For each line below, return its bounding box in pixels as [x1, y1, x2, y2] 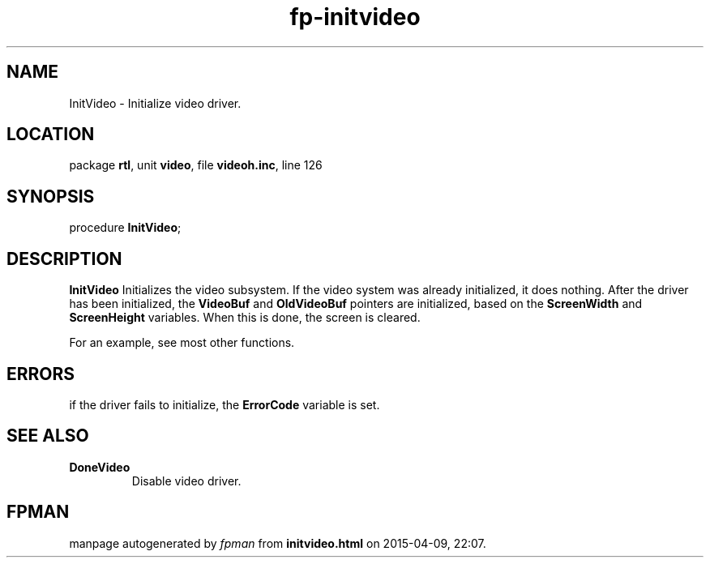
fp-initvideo [289, 3, 421, 31]
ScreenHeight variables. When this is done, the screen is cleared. [69, 310, 421, 325]
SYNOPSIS [6, 186, 95, 207]
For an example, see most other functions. [69, 335, 295, 350]
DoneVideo [69, 459, 130, 474]
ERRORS [6, 363, 75, 384]
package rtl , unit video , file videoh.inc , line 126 [69, 158, 323, 173]
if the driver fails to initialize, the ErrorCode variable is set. [69, 397, 380, 412]
